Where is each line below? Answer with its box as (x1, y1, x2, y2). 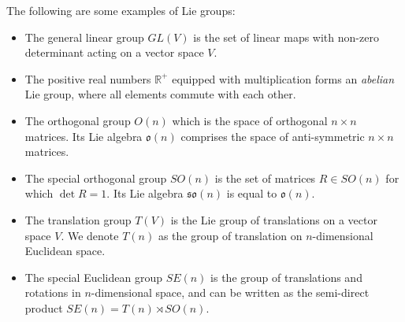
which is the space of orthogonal (172, 112, 328, 128)
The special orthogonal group (24, 169, 167, 186)
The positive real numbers (24, 70, 151, 87)
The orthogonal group (24, 112, 131, 128)
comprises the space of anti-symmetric (180, 128, 365, 144)
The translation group (24, 211, 132, 228)
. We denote (61, 227, 119, 243)
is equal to (226, 185, 277, 202)
